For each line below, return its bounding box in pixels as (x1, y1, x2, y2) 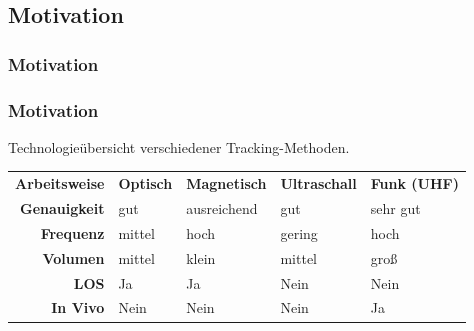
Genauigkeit (20, 198, 105, 219)
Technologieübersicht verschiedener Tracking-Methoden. (8, 136, 350, 157)
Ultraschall (280, 173, 357, 194)
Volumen (42, 247, 105, 268)
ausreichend (186, 198, 258, 219)
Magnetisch (186, 173, 267, 194)
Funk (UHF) (370, 173, 459, 194)
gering (280, 222, 318, 243)
